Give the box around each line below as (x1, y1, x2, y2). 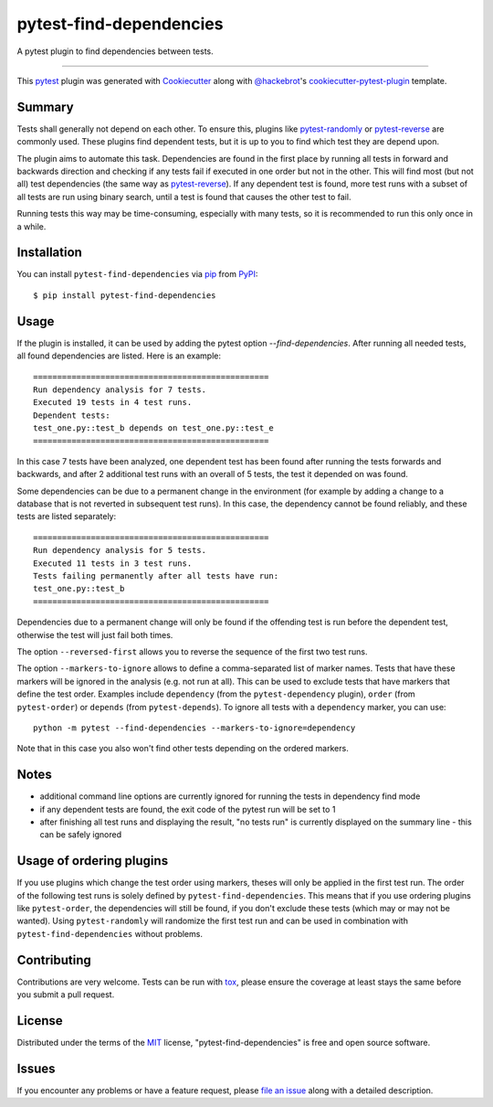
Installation (16, 245, 82, 261)
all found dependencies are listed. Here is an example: (16, 350, 222, 361)
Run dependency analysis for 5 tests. (33, 545, 207, 556)
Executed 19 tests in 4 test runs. (33, 398, 193, 408)
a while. (16, 220, 47, 232)
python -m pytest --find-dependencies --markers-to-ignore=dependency (33, 722, 356, 733)
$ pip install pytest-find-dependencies (33, 290, 216, 301)
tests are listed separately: (16, 511, 117, 522)
